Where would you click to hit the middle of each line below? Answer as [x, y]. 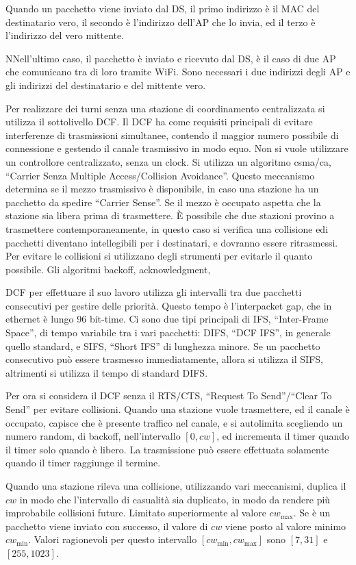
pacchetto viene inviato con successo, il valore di [107, 526]
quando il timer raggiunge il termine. [83, 463]
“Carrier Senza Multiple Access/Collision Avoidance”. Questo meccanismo [160, 175]
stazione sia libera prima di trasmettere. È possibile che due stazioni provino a [170, 215]
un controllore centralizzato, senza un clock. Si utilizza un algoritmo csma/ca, [168, 161]
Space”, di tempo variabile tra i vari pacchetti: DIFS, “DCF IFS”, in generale [168, 332]
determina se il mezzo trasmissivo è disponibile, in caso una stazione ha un [162, 189]
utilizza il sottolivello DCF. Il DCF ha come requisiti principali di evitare [159, 122]
